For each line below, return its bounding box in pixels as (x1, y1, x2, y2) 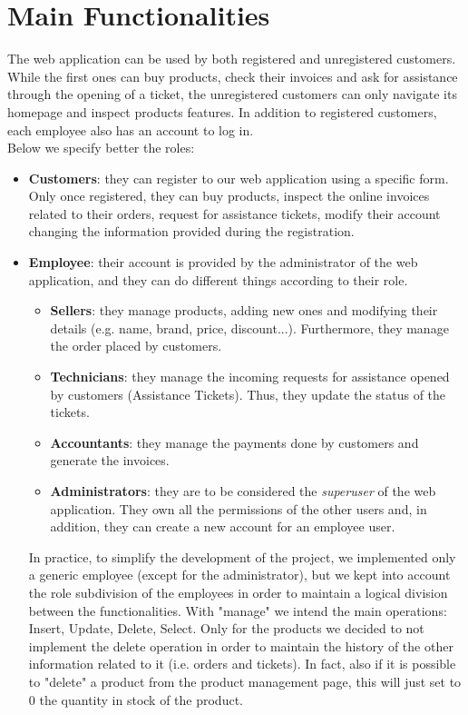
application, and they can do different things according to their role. (28, 270, 408, 289)
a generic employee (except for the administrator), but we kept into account (28, 565, 451, 584)
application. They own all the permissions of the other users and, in (50, 499, 427, 518)
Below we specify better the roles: (7, 138, 195, 157)
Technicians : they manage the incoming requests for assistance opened (50, 367, 450, 386)
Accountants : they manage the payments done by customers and (50, 432, 419, 452)
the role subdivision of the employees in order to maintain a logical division (28, 582, 448, 601)
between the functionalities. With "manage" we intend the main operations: (28, 601, 447, 620)
